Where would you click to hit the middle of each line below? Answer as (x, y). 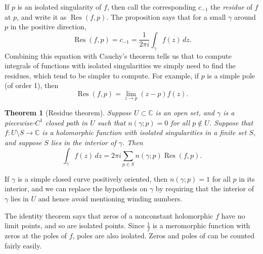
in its (247, 178)
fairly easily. (23, 245)
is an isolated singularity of (59, 7)
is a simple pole (231, 75)
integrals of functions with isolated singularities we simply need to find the (120, 66)
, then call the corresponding (151, 7)
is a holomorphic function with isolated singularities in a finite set (144, 132)
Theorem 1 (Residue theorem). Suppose (68, 113)
